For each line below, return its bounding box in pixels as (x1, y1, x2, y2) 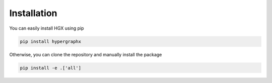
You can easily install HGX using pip (9, 25, 84, 31)
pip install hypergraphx (20, 38, 82, 44)
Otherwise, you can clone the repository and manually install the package (9, 51, 162, 57)
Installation (9, 8, 57, 19)
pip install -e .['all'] (20, 65, 82, 70)
